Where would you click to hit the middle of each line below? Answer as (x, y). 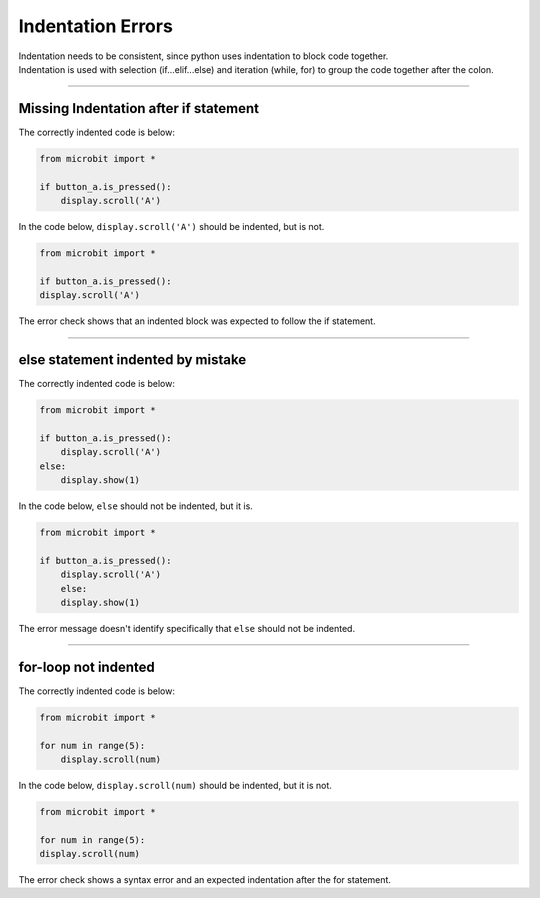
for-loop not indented (86, 666)
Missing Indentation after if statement (139, 108)
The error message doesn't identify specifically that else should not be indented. (186, 628)
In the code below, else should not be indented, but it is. (136, 506)
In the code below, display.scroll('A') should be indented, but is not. (171, 226)
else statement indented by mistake (132, 359)
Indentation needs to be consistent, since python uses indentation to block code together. (203, 56)
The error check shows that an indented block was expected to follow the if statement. (197, 321)
